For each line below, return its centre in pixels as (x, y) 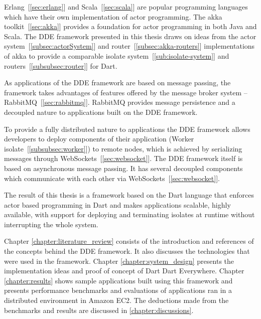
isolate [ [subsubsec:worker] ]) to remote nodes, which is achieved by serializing (123, 148)
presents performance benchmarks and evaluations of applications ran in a (118, 290)
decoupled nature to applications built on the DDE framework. (101, 112)
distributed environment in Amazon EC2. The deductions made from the (116, 300)
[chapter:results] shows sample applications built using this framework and (118, 280)
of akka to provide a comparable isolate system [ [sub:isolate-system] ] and (117, 55)
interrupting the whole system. (51, 224)
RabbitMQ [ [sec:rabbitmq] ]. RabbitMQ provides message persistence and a (120, 102)
